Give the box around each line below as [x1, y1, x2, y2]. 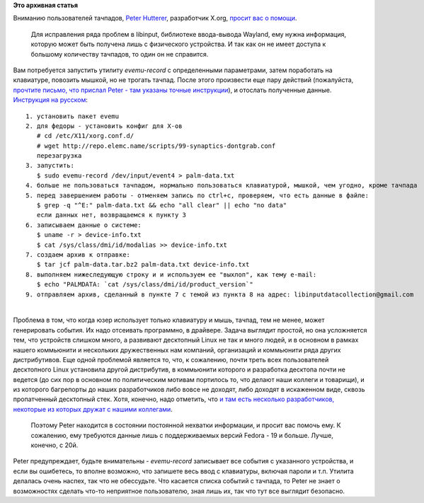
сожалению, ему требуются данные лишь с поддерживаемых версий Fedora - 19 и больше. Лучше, [30, 431, 334, 439]
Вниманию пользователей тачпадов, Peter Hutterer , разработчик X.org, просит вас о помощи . [13, 14, 297, 23]
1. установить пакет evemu [25, 112, 120, 120]
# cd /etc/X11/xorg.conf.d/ [36, 132, 134, 140]
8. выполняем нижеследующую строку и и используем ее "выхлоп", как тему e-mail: [25, 270, 317, 279]
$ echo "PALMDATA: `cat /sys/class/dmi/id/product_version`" [36, 280, 254, 289]
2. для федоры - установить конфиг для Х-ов [25, 122, 183, 130]
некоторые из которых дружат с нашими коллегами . [13, 405, 173, 413]
